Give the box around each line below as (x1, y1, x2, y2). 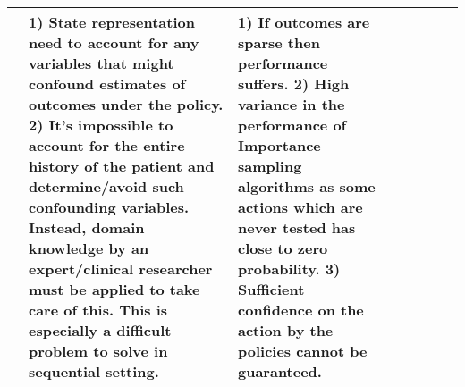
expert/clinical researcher (29, 258, 213, 279)
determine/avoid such (29, 176, 184, 197)
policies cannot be (238, 341, 368, 361)
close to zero (238, 238, 328, 258)
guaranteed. (238, 361, 322, 382)
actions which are (238, 197, 363, 217)
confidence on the (238, 299, 364, 320)
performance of (238, 114, 347, 135)
